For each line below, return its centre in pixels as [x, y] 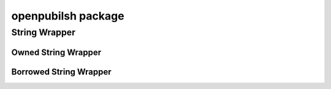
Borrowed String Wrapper [61, 72]
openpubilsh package [68, 16]
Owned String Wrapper [56, 52]
